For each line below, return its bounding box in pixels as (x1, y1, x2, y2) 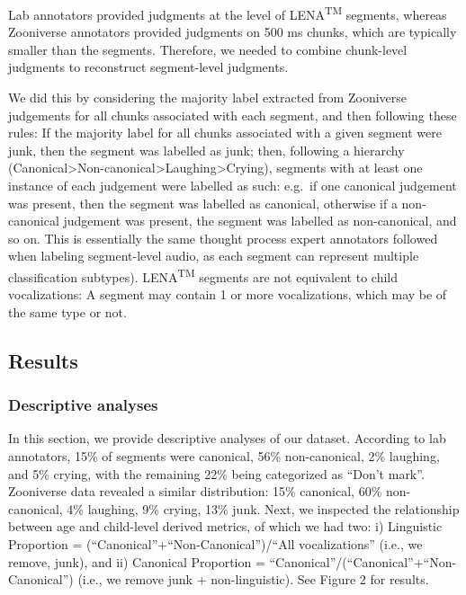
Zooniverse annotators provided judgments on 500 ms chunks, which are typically (8, 22, 457, 41)
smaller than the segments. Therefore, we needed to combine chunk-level (8, 40, 408, 58)
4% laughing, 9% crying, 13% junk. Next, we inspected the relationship (67, 499, 460, 518)
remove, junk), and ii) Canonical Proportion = (8, 552, 265, 571)
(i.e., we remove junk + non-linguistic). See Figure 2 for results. (77, 570, 429, 589)
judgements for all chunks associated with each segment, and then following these (8, 105, 457, 124)
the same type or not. (8, 302, 127, 321)
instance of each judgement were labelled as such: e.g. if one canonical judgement (8, 176, 457, 194)
